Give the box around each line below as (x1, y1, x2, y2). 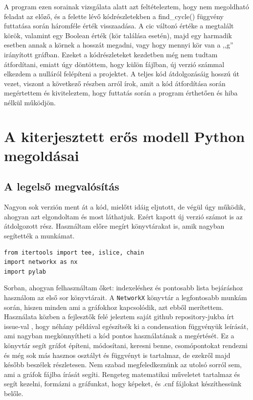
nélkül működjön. (4, 97, 56, 107)
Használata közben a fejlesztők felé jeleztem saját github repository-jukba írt (4, 311, 234, 322)
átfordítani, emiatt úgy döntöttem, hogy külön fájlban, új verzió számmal (4, 59, 225, 69)
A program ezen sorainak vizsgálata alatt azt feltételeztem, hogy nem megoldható (4, 1, 249, 11)
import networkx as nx (4, 259, 78, 266)
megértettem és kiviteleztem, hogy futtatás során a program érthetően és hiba (4, 88, 238, 98)
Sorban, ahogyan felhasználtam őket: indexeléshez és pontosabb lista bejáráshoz (4, 282, 243, 293)
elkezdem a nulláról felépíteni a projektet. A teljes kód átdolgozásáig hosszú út (4, 69, 240, 79)
